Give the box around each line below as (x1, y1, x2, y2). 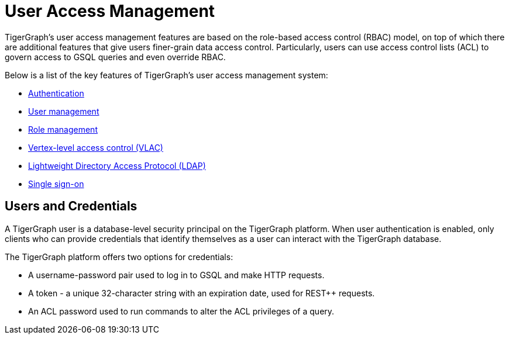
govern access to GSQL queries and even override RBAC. (5, 51, 226, 62)
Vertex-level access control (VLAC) (28, 142, 163, 153)
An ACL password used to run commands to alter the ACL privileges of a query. (28, 306, 335, 316)
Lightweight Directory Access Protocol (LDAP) (28, 160, 206, 171)
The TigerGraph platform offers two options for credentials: (5, 251, 233, 262)
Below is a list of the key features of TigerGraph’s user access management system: (5, 70, 328, 80)
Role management (28, 124, 98, 134)
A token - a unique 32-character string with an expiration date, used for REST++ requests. (28, 288, 375, 298)
